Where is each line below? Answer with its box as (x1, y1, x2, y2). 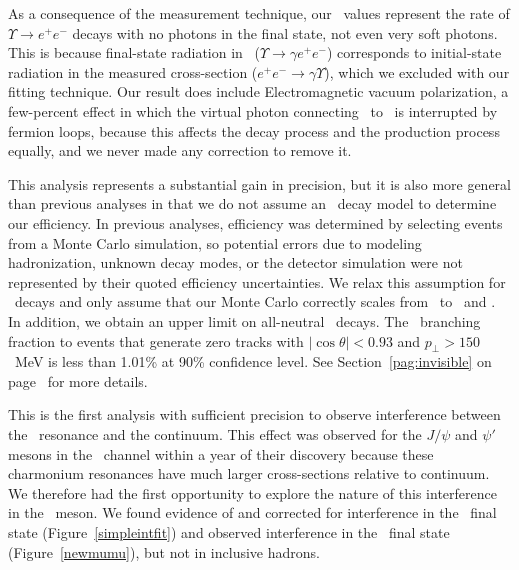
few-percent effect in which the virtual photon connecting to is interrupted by (8, 100, 498, 121)
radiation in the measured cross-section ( (8, 61, 258, 82)
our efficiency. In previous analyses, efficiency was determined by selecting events (8, 212, 503, 233)
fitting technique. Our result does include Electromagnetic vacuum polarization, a (8, 81, 509, 102)
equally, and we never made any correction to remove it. (8, 140, 352, 161)
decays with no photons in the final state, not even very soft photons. (72, 22, 498, 43)
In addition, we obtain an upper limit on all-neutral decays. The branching (8, 310, 481, 331)
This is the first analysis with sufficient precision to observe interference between (8, 404, 501, 425)
